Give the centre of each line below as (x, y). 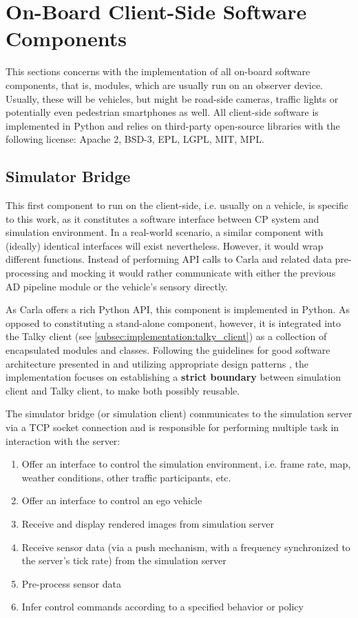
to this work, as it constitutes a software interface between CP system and (162, 218)
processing (27, 273)
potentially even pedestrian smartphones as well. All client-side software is (162, 112)
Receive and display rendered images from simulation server (148, 523)
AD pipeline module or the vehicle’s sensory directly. (117, 286)
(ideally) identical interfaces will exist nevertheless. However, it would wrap (165, 245)
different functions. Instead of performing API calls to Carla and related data (169, 259)
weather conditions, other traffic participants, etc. (126, 477)
